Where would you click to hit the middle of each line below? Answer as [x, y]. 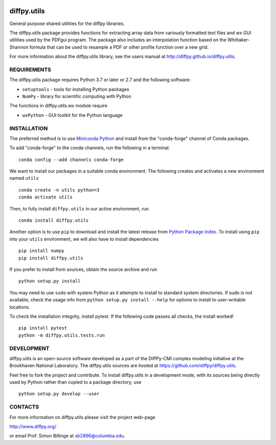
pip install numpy [42, 251]
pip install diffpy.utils [51, 258]
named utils [24, 178]
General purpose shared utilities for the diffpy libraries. [67, 24]
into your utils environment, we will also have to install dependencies [84, 239]
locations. [20, 307]
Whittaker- [239, 40]
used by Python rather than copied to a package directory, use [75, 382]
